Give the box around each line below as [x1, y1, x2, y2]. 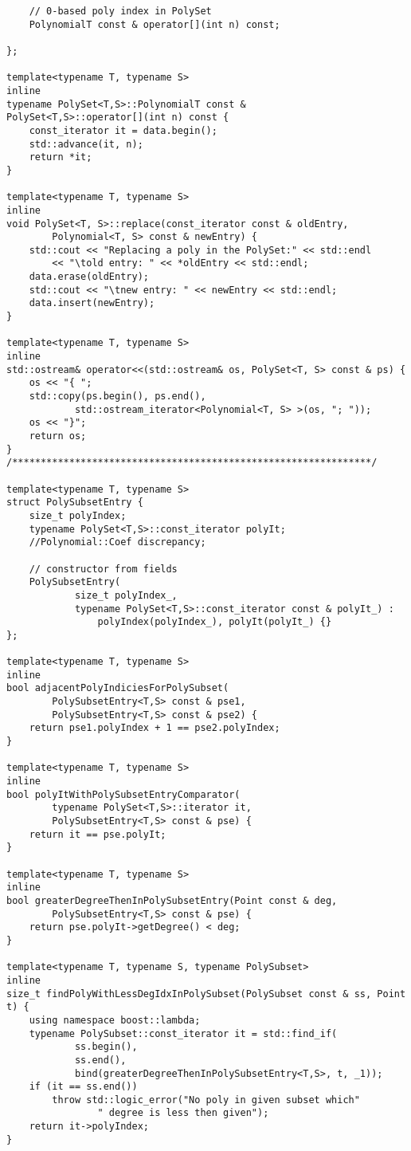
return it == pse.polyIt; [29, 828, 166, 840]
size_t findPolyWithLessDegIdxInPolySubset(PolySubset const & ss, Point [6, 988, 406, 1000]
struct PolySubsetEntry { [6, 497, 143, 509]
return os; [29, 430, 87, 442]
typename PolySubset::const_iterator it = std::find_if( [29, 1027, 338, 1039]
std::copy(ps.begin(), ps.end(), [29, 391, 206, 403]
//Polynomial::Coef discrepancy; [29, 536, 206, 548]
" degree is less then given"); [97, 1107, 269, 1119]
